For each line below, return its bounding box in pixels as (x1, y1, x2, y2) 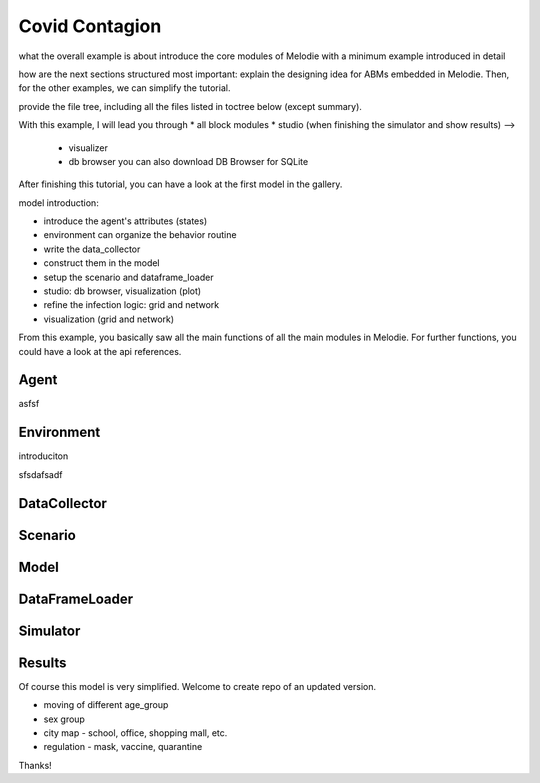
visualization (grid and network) (43, 313, 175, 325)
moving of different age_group (43, 699, 169, 711)
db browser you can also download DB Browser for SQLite (68, 155, 309, 167)
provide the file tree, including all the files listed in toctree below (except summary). (18, 100, 362, 112)
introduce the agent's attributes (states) (43, 215, 208, 227)
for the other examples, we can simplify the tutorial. (18, 82, 231, 94)
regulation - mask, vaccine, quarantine (43, 741, 203, 753)
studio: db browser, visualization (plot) (43, 285, 202, 297)
